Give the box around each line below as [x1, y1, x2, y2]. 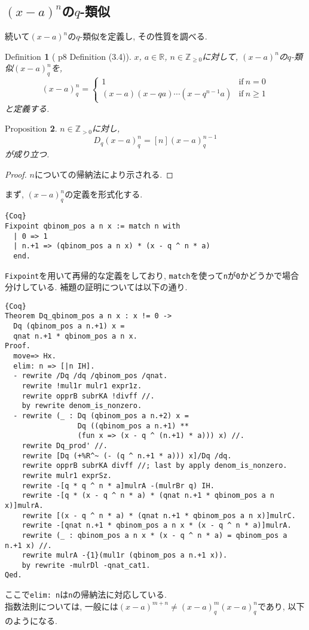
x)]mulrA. [5, 501, 44, 510]
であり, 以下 [257, 599, 305, 612]
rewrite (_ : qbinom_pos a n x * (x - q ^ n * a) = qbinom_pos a [22, 531, 287, 540]
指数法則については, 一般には [5, 599, 118, 612]
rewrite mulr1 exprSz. [22, 471, 112, 480]
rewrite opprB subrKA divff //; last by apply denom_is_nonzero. [22, 461, 287, 470]
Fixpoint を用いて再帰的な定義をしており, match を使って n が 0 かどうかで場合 [5, 269, 299, 281]
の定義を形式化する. [65, 188, 143, 200]
